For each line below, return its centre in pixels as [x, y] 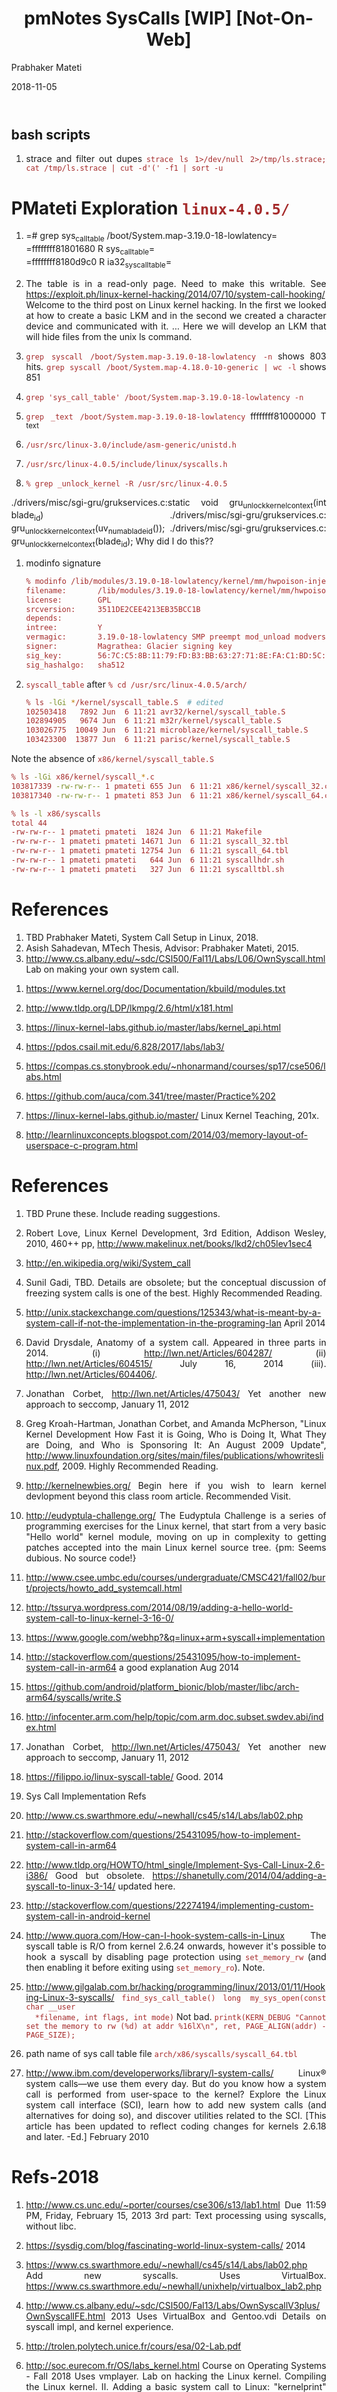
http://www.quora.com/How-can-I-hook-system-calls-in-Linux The [176, 1935]
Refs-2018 [55, 2176]
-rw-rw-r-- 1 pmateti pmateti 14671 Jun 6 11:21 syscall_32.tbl [150, 842]
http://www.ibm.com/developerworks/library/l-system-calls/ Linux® [176, 2073]
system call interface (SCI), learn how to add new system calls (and [176, 2104]
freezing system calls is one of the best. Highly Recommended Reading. [174, 1293]
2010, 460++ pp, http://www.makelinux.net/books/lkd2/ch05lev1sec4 [168, 1243]
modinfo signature [63, 563]
